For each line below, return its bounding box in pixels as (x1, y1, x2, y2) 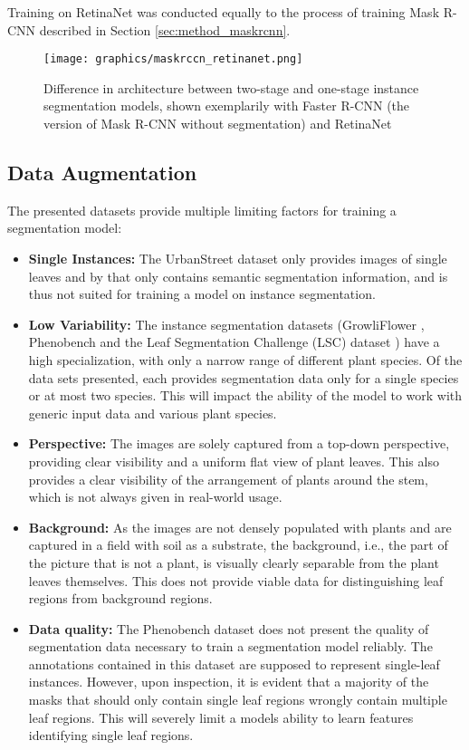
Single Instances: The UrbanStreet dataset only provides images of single (28, 249, 447, 268)
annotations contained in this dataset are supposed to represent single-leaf (28, 654, 440, 673)
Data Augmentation (7, 159, 197, 187)
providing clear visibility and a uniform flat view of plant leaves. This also (28, 451, 439, 470)
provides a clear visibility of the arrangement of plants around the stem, (28, 469, 428, 488)
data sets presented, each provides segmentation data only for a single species (28, 368, 459, 387)
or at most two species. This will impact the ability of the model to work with (28, 386, 463, 405)
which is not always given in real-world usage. (28, 487, 282, 506)
